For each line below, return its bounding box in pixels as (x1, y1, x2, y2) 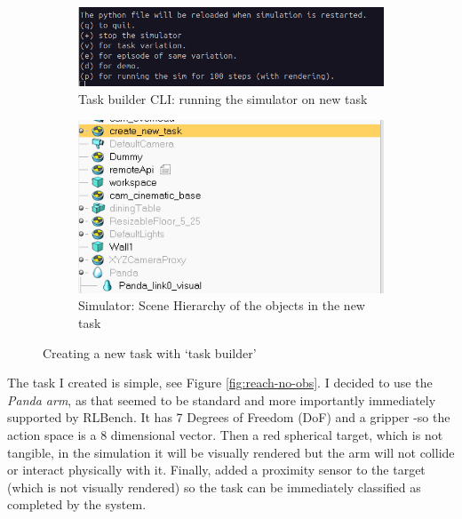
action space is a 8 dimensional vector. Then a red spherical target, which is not (7, 425, 443, 443)
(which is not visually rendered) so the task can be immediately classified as (7, 477, 421, 496)
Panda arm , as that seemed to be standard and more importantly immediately (7, 390, 436, 409)
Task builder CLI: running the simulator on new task (78, 89, 368, 108)
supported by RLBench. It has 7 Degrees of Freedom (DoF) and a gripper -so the (7, 408, 450, 427)
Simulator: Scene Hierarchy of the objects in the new (78, 296, 365, 315)
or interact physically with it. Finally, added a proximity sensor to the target (7, 460, 426, 479)
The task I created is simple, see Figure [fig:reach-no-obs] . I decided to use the (7, 373, 433, 392)
